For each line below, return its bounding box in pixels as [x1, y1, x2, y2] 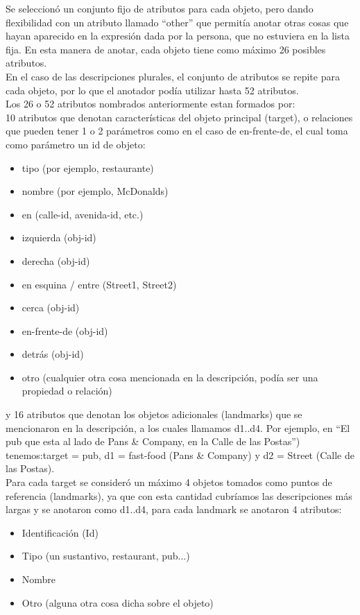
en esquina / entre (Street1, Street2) [22, 277, 177, 291]
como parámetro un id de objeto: [6, 137, 146, 151]
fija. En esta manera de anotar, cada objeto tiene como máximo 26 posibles [6, 42, 326, 56]
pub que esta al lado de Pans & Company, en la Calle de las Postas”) [6, 434, 300, 449]
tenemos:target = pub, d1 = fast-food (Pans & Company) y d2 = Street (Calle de [6, 447, 354, 462]
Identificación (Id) [22, 525, 98, 539]
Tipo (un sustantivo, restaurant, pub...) [22, 548, 190, 563]
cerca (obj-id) [22, 300, 80, 315]
